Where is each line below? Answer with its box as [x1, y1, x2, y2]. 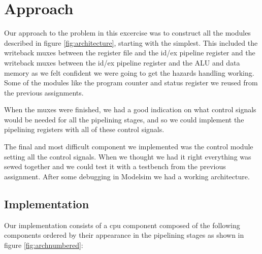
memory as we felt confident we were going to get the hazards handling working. [4, 67, 254, 78]
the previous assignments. [4, 87, 84, 98]
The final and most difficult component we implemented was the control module [4, 141, 253, 152]
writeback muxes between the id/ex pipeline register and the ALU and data [4, 57, 240, 68]
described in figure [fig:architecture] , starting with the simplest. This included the [4, 37, 258, 48]
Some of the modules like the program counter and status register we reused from [4, 77, 258, 88]
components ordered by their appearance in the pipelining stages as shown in [4, 230, 244, 240]
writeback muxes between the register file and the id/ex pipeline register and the [4, 47, 255, 58]
